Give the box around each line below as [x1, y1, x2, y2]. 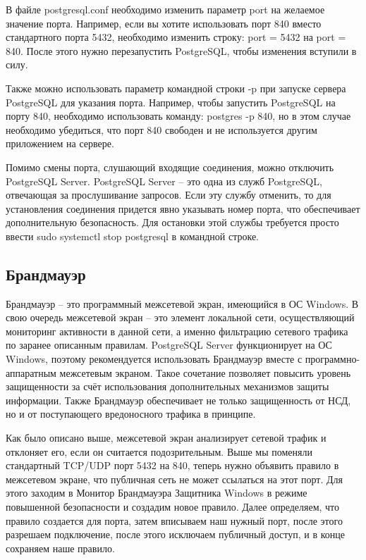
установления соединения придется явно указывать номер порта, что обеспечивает [6, 201, 360, 216]
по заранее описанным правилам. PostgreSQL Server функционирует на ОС [6, 337, 332, 352]
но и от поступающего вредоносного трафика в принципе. [6, 406, 256, 421]
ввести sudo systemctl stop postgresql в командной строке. [6, 228, 260, 243]
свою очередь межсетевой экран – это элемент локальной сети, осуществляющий [6, 310, 355, 325]
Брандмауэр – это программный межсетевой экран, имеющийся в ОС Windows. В [6, 296, 359, 311]
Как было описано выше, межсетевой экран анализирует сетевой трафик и [6, 430, 327, 445]
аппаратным [6, 365, 56, 380]
